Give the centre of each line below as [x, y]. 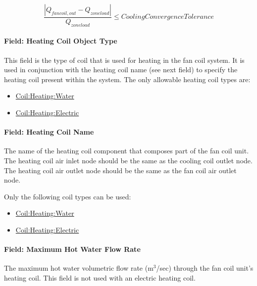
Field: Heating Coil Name [49, 132]
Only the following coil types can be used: [68, 196]
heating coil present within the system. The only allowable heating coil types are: [127, 79]
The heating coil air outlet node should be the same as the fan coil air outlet [120, 170]
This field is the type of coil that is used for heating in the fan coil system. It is [124, 60]
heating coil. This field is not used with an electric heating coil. [100, 277]
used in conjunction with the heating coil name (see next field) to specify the [121, 70]
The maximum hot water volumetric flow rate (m [79, 268]
